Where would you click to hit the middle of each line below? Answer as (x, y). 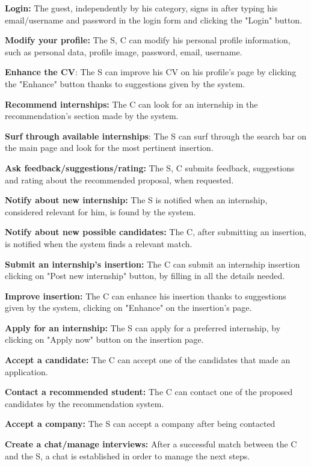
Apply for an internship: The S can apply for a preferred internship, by (143, 327)
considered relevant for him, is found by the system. (100, 211)
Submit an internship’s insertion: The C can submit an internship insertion (152, 264)
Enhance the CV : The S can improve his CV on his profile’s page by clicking (151, 72)
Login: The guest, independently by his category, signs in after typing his (141, 8)
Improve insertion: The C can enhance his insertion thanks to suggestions (146, 296)
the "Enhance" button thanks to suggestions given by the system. (125, 83)
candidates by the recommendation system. (85, 403)
